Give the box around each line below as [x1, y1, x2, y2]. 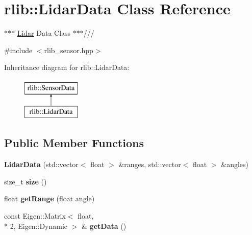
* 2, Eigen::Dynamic [4, 220, 68, 231]
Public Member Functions [4, 135, 144, 151]
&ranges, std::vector [118, 159, 181, 170]
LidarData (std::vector [4, 159, 79, 170]
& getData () [82, 220, 127, 231]
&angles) [221, 159, 249, 170]
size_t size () [4, 176, 47, 186]
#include [4, 44, 33, 55]
